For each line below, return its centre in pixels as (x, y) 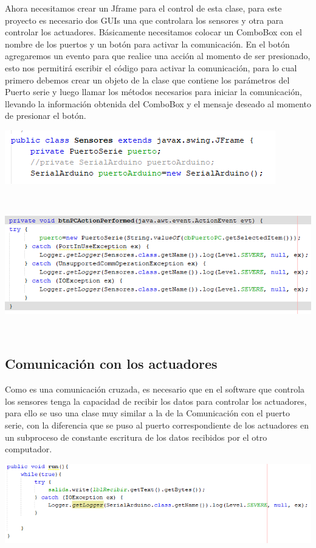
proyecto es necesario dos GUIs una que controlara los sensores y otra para (144, 20)
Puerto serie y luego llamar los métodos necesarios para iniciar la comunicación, (153, 92)
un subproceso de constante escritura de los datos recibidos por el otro (136, 437)
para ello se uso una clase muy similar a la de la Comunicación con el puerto (147, 413)
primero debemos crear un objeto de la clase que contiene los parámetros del (147, 80)
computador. (29, 449)
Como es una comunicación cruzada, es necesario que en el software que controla (155, 389)
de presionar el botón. (46, 116)
